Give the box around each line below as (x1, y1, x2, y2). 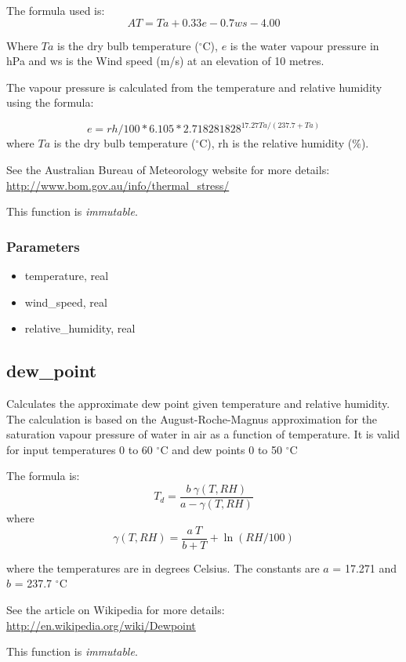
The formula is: (6, 467, 80, 484)
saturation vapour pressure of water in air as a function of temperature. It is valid (6, 426, 400, 442)
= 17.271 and (332, 559, 397, 576)
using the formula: (6, 94, 94, 111)
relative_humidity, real (24, 320, 136, 336)
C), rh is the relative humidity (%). (199, 135, 369, 151)
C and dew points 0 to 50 (160, 441, 282, 457)
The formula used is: (6, 2, 105, 18)
